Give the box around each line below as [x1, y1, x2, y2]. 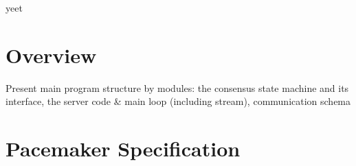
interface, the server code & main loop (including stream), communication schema [5, 94, 351, 108]
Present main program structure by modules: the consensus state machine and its [5, 80, 349, 95]
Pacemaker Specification [5, 134, 241, 163]
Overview [5, 40, 97, 69]
